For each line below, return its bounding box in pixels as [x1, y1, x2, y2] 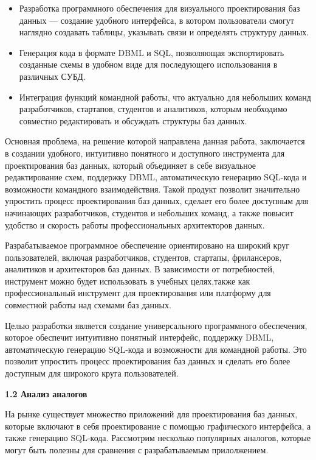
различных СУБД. [19, 69, 86, 82]
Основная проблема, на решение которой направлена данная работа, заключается [5, 135, 305, 147]
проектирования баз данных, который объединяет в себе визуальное [5, 158, 256, 171]
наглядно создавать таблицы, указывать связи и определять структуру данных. [19, 26, 309, 38]
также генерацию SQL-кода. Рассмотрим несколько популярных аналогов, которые [5, 431, 311, 444]
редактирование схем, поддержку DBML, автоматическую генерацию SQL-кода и [5, 171, 307, 183]
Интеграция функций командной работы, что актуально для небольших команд [19, 90, 311, 103]
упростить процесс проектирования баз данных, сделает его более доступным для [5, 194, 309, 207]
